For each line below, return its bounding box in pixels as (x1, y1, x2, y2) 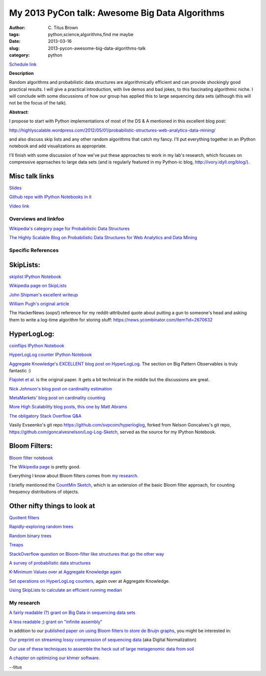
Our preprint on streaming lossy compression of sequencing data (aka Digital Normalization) (9, 637, 197, 643)
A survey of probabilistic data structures (9, 560, 91, 566)
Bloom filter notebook (9, 455, 53, 461)
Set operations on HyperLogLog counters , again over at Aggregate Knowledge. (9, 578, 170, 584)
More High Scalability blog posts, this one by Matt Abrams (9, 404, 128, 410)
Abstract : (9, 109, 29, 115)
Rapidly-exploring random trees (9, 524, 73, 530)
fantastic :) (9, 367, 32, 373)
